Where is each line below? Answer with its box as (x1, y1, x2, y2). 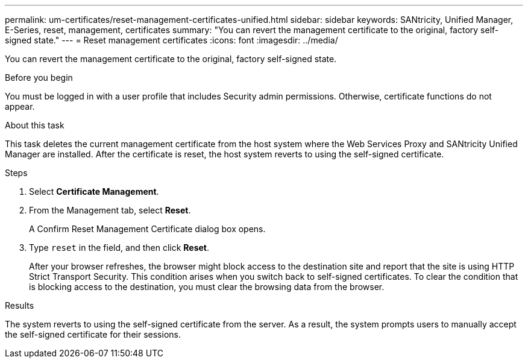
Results (5, 300, 34, 311)
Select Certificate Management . (29, 186, 159, 197)
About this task (5, 120, 64, 130)
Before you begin (5, 72, 73, 83)
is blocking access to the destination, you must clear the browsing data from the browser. (29, 282, 385, 292)
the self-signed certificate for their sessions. (5, 329, 181, 339)
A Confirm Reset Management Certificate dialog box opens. (29, 224, 266, 234)
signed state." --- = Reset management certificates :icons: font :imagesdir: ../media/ (5, 35, 338, 45)
